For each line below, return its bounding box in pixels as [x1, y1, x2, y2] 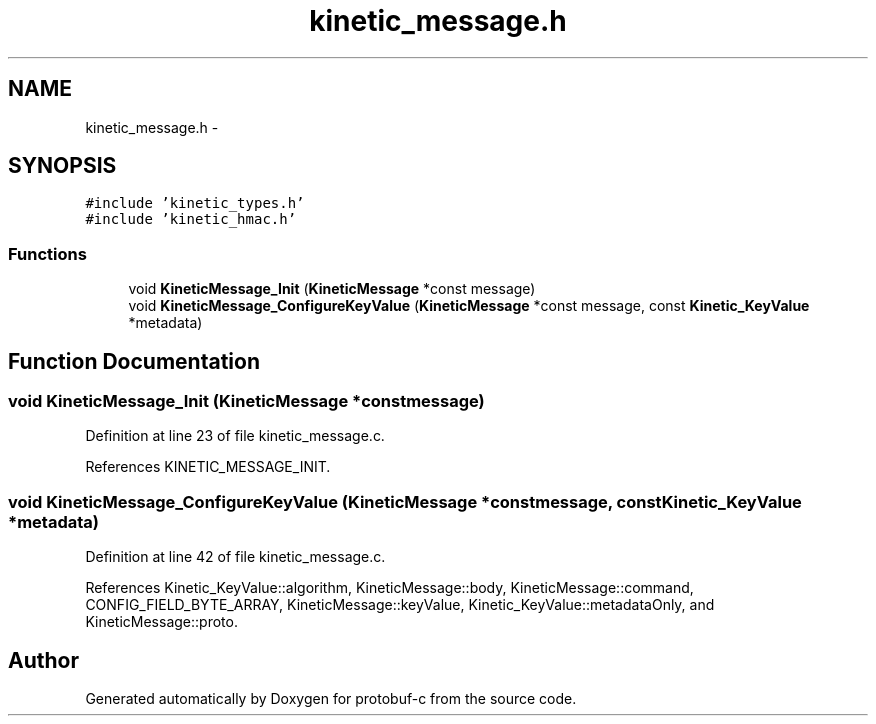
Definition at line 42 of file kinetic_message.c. [85, 548, 386, 566]
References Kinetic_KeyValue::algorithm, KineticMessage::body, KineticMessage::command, [85, 579, 694, 597]
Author [8, 647, 79, 673]
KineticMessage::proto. [85, 613, 238, 631]
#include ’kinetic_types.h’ [85, 195, 305, 212]
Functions [8, 243, 87, 264]
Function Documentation [8, 348, 260, 374]
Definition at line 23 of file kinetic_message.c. [85, 427, 385, 445]
